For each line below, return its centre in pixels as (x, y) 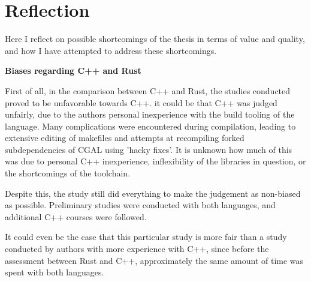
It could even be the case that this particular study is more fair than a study (146, 237)
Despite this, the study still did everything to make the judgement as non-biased (153, 193)
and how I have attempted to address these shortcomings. (111, 50)
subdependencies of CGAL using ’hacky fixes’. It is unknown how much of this (149, 149)
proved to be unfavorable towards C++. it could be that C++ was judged (141, 102)
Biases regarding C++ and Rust (73, 70)
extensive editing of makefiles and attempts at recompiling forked (125, 138)
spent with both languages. (55, 272)
